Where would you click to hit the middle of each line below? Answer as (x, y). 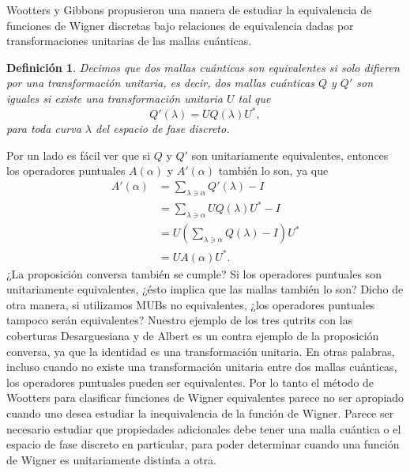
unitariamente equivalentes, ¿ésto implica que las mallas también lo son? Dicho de (205, 289)
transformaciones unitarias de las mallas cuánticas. (129, 41)
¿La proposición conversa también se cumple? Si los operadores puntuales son (194, 273)
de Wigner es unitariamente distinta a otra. (111, 459)
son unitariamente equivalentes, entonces (290, 155)
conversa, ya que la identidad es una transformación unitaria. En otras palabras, (201, 351)
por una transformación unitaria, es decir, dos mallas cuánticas (160, 83)
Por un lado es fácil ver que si (79, 155)
